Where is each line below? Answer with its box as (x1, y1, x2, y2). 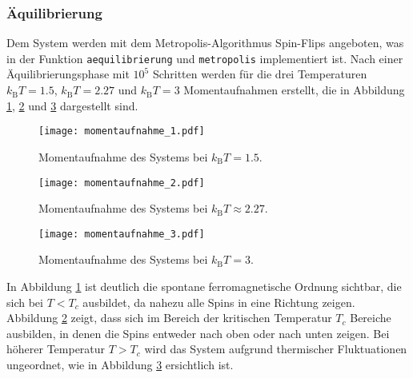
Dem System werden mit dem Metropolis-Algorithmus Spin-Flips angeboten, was (6, 34, 404, 51)
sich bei (6, 293, 43, 310)
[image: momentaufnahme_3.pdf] (38, 228, 205, 240)
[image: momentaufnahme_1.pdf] (38, 125, 205, 137)
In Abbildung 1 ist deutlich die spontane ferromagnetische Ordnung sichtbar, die (6, 278, 402, 294)
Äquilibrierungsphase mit (6, 66, 130, 82)
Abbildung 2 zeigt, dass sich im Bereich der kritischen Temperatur (6, 309, 332, 326)
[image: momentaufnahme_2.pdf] (38, 177, 205, 189)
